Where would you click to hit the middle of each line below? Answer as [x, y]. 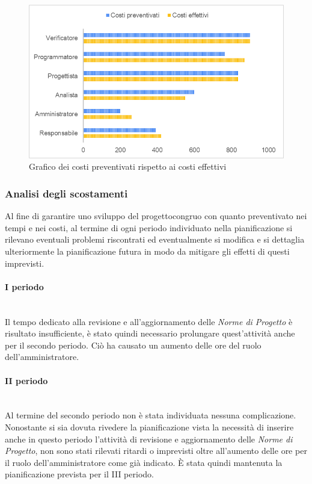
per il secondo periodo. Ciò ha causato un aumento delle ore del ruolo [133, 345]
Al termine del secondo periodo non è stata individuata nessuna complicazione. [151, 415]
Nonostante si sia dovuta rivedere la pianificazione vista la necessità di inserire [149, 427]
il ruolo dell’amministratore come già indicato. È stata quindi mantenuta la [144, 462]
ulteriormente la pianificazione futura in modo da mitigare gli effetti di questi [147, 251]
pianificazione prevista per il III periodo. [79, 474]
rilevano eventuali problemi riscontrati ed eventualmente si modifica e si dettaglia [155, 239]
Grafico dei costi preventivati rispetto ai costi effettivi [128, 166]
